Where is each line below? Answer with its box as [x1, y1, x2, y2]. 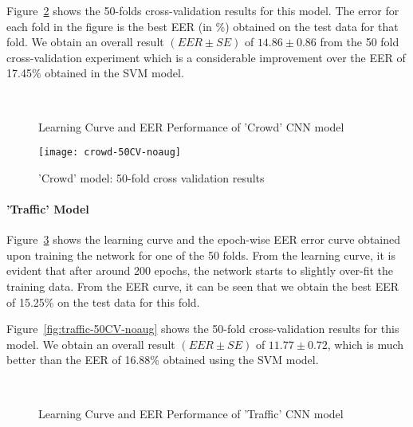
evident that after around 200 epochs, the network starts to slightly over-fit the [6, 262, 394, 279]
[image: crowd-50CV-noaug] [38, 147, 181, 159]
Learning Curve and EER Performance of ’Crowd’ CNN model [38, 118, 344, 135]
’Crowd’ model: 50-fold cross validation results [38, 169, 265, 186]
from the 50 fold [320, 33, 399, 50]
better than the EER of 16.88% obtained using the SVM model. [6, 351, 319, 368]
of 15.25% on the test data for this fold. [6, 293, 200, 310]
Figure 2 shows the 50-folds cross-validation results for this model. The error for [6, 2, 399, 18]
